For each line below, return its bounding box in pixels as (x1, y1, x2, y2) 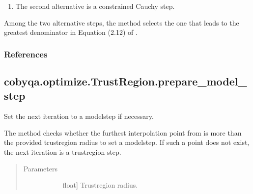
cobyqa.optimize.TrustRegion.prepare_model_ (4, 74, 247, 89)
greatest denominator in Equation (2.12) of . (4, 27, 138, 37)
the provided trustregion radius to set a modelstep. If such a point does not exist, (4, 137, 250, 147)
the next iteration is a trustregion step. (4, 147, 121, 157)
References (4, 48, 48, 60)
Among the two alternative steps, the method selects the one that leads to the (4, 17, 239, 28)
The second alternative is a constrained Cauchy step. (15, 1, 175, 11)
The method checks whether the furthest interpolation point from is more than (4, 127, 242, 138)
